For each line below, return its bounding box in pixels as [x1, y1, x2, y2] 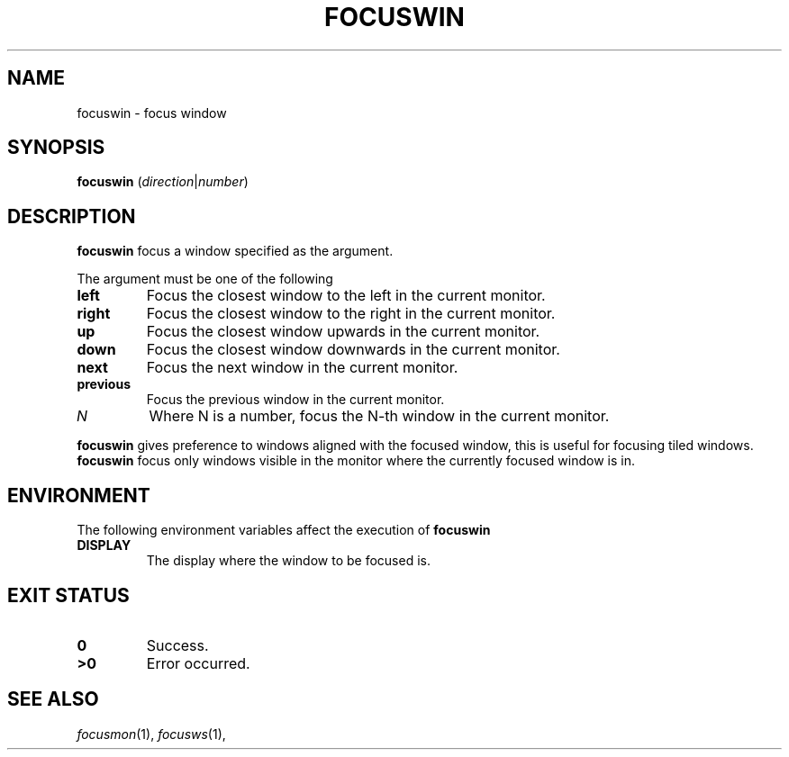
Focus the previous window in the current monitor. [146, 392, 445, 408]
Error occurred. [146, 653, 250, 672]
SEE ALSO [7, 688, 99, 711]
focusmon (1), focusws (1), [77, 725, 226, 742]
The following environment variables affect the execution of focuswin [77, 522, 491, 538]
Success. [146, 635, 209, 654]
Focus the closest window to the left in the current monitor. [146, 286, 546, 305]
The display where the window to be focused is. [146, 553, 431, 569]
